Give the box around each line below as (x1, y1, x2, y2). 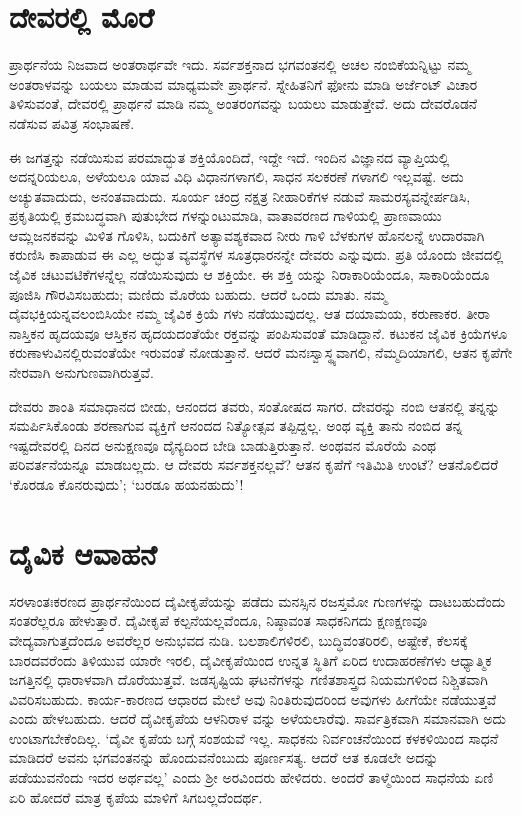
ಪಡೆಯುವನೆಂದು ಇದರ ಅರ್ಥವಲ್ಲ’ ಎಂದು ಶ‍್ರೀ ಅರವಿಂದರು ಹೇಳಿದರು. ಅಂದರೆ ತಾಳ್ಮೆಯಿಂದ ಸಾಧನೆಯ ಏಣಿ (9, 767, 494, 788)
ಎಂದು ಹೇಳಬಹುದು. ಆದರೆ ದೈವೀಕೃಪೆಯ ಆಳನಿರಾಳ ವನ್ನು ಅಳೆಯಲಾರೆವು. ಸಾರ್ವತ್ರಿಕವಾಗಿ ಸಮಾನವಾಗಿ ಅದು (9, 708, 506, 729)
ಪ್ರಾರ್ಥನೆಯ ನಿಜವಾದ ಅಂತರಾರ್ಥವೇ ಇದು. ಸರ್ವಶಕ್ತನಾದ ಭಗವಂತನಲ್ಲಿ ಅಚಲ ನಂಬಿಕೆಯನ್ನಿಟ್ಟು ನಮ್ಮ (9, 54, 471, 75)
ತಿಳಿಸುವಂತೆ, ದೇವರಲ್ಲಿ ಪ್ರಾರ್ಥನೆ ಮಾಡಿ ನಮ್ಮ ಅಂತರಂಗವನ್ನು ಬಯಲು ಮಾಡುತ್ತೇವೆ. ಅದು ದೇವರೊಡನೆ (9, 93, 478, 114)
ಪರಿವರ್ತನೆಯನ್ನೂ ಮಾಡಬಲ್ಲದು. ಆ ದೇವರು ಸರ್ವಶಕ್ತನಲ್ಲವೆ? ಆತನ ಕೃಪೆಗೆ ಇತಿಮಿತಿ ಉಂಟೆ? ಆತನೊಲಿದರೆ (9, 454, 499, 475)
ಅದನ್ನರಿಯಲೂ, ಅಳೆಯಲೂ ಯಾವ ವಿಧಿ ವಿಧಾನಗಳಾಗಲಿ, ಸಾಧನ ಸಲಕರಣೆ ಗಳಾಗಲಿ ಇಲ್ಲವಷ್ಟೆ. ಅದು (9, 166, 464, 187)
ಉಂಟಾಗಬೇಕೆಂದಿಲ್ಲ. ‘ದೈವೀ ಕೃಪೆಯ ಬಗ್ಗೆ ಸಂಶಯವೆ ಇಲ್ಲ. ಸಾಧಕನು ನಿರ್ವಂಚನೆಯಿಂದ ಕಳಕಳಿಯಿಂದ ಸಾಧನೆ (9, 727, 499, 748)
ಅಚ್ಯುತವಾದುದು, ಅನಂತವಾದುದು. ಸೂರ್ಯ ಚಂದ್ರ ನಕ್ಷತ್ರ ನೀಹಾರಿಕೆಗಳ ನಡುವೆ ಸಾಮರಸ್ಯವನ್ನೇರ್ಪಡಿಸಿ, (9, 185, 471, 206)
